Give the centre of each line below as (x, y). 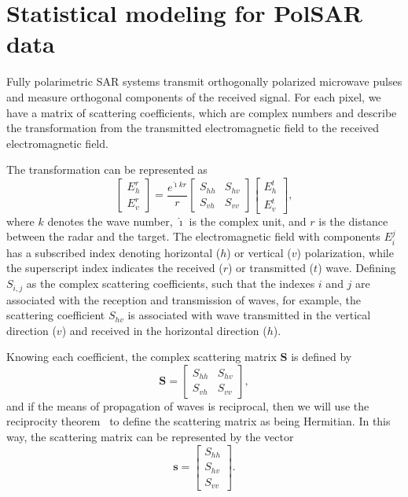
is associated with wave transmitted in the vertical (249, 315)
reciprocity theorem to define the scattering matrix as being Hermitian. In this (198, 421)
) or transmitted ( (271, 268)
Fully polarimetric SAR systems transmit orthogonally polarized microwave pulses (204, 81)
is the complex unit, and (248, 221)
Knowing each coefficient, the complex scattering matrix (142, 357)
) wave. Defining (357, 268)
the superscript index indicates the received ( (115, 268)
